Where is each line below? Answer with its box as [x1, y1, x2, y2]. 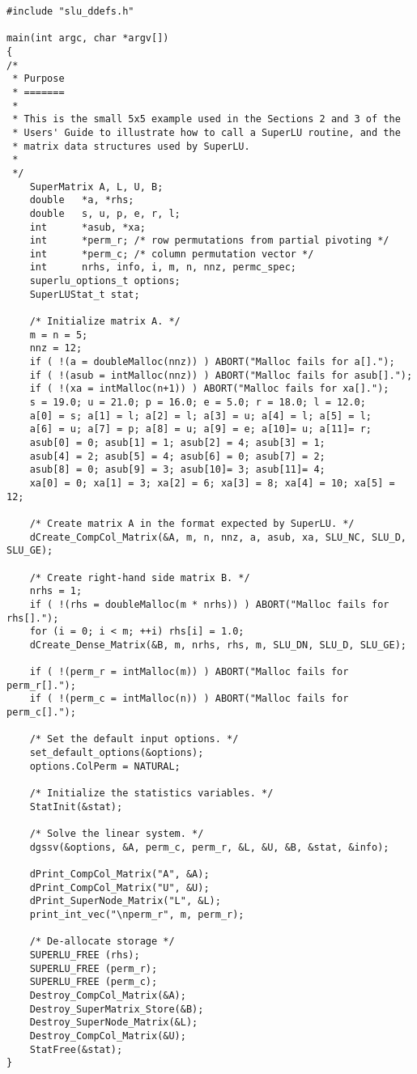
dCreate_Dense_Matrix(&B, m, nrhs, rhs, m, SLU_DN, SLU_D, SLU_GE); [29, 639, 406, 651]
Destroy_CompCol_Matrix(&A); [29, 989, 186, 1001]
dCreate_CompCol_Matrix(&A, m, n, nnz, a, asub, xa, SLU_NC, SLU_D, [29, 531, 406, 543]
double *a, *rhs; [29, 194, 134, 206]
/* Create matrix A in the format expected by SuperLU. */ [29, 517, 355, 529]
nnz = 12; [29, 342, 83, 354]
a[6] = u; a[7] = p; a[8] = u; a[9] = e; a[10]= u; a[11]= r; [29, 423, 372, 435]
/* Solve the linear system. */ [29, 828, 204, 840]
